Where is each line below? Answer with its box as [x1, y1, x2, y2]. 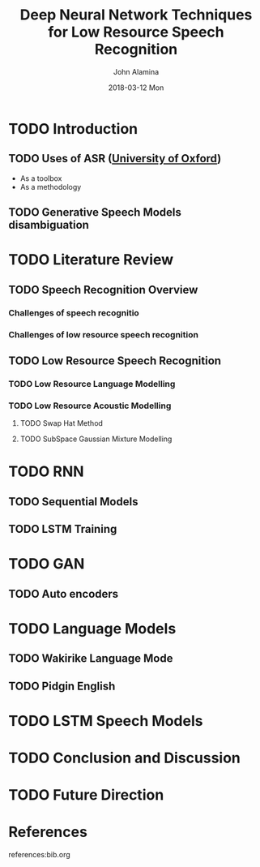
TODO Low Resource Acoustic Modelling [8, 400, 172, 411]
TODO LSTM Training [8, 522, 117, 536]
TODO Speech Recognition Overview [8, 282, 198, 297]
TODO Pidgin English [8, 679, 116, 693]
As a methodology [19, 182, 82, 191]
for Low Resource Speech [48, 23, 224, 41]
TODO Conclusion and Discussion [8, 749, 241, 767]
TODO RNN [8, 462, 84, 481]
